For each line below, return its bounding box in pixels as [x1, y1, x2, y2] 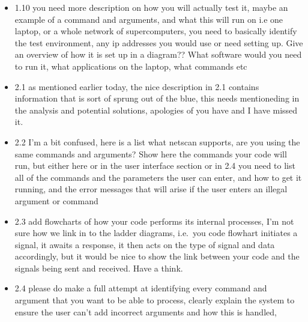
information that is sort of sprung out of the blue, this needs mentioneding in [14, 92, 300, 105]
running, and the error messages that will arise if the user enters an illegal [14, 183, 288, 195]
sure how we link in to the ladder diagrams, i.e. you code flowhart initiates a [14, 226, 298, 239]
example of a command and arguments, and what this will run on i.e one [14, 13, 283, 25]
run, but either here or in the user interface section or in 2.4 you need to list [14, 159, 295, 172]
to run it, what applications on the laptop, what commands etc [14, 59, 247, 72]
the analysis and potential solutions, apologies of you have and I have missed [14, 103, 298, 116]
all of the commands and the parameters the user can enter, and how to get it [14, 171, 302, 183]
